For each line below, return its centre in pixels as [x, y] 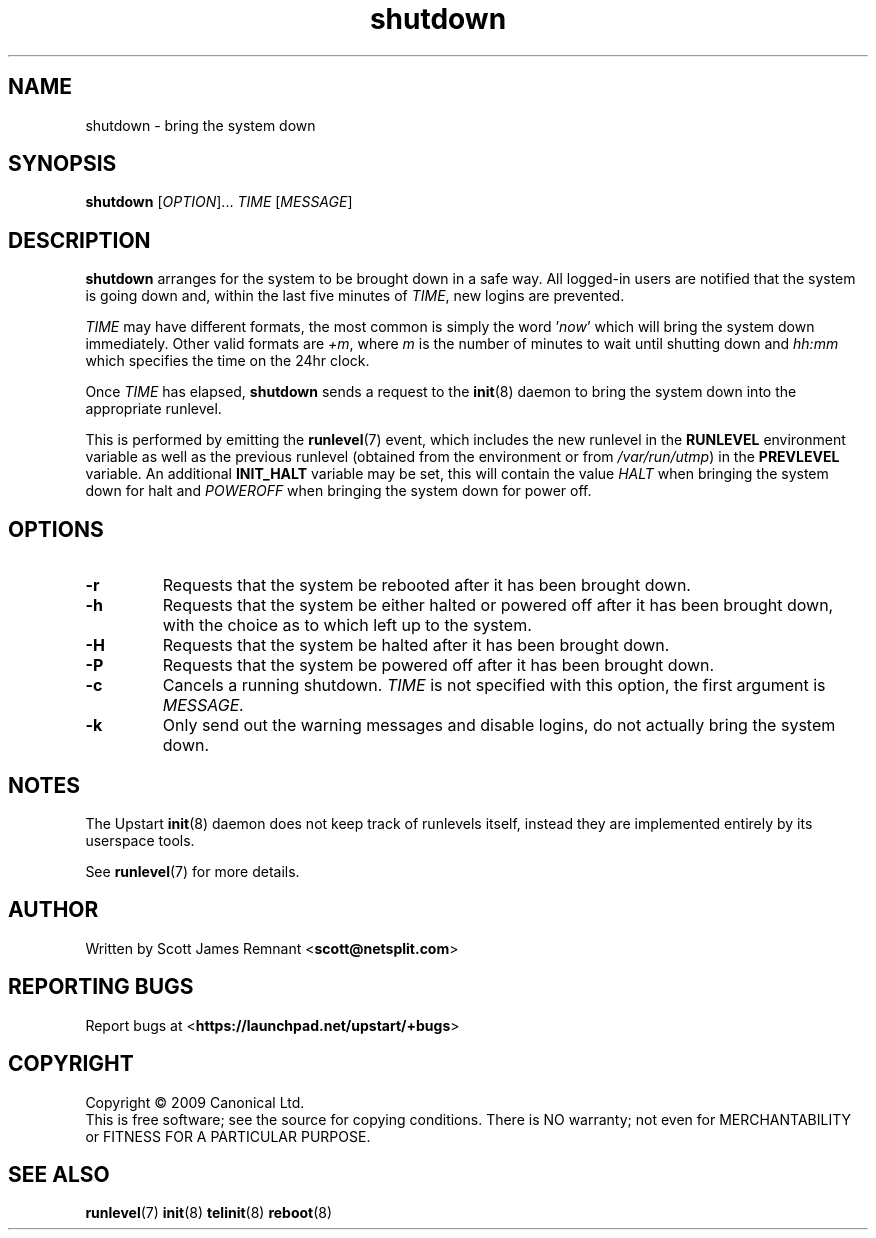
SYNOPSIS [62, 164]
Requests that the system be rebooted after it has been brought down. [426, 585]
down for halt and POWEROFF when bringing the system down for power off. [338, 491]
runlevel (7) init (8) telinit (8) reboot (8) [209, 1213]
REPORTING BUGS [101, 987]
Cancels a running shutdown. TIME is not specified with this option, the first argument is [494, 685]
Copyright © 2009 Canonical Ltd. [195, 1102]
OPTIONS [56, 529]
